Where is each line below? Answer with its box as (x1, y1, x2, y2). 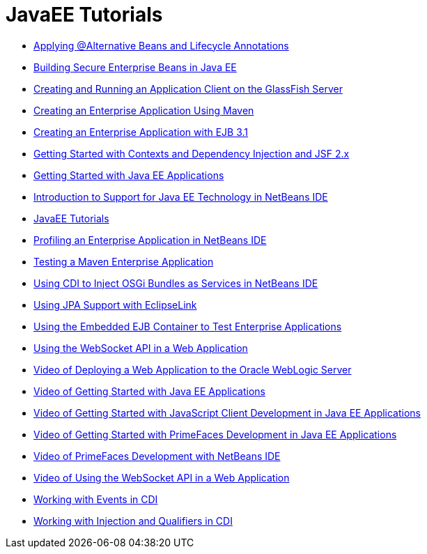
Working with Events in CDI (33, 493, 158, 505)
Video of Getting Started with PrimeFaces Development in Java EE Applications (33, 428, 397, 440)
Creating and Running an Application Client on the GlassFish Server (33, 82, 343, 95)
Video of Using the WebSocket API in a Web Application (33, 471, 290, 484)
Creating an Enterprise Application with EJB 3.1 (33, 125, 249, 138)
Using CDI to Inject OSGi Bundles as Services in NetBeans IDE (33, 277, 318, 289)
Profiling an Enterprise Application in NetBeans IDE (33, 233, 267, 246)
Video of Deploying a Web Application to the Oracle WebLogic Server (33, 363, 352, 376)
